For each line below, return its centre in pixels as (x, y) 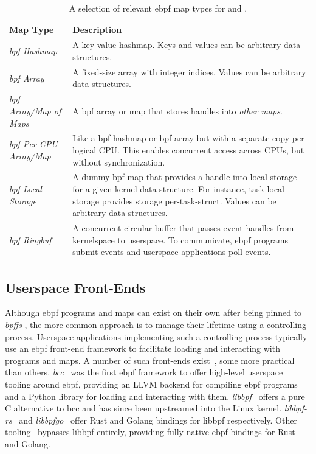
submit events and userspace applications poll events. (172, 252)
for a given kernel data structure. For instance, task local (178, 188)
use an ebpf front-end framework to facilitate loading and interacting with (143, 348)
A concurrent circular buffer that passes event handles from (183, 228)
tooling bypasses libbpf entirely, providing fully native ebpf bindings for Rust (150, 432)
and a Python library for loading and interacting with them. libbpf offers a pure (155, 396)
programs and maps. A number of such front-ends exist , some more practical (150, 360)
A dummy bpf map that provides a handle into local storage (185, 177)
